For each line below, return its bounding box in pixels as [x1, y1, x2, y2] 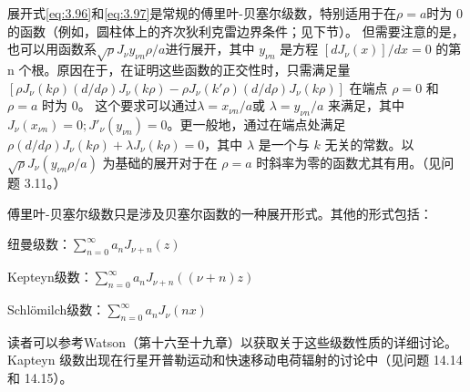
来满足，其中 [328, 96, 405, 115]
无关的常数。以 [324, 134, 414, 153]
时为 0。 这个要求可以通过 [41, 96, 198, 115]
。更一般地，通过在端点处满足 [167, 114, 346, 133]
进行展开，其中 [165, 39, 255, 58]
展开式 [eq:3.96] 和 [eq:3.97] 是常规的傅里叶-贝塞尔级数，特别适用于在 [7, 4, 397, 22]
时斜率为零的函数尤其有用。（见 [256, 152, 442, 171]
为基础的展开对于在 [102, 152, 218, 171]
